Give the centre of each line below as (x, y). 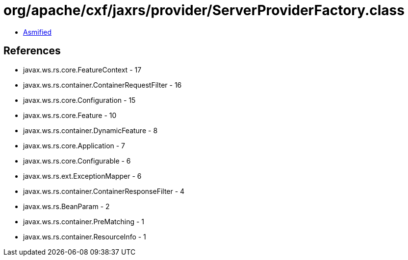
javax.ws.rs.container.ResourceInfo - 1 (85, 236)
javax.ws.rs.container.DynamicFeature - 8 (90, 130)
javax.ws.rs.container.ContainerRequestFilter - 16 (102, 85)
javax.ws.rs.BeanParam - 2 (66, 206)
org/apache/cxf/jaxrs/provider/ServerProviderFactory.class (204, 10)
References (32, 51)
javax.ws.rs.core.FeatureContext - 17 (82, 70)
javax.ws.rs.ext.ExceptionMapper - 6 (82, 176)
